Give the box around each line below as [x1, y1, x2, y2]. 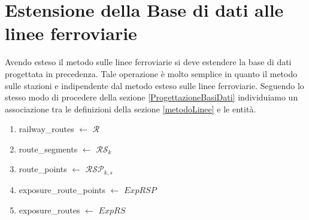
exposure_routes [19, 203, 80, 216]
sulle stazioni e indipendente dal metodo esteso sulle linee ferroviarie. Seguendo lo [5, 79, 304, 91]
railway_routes [19, 123, 74, 135]
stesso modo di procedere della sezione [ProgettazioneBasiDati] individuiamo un [5, 91, 298, 103]
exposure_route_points [19, 183, 105, 195]
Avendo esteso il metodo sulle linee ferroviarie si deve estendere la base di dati [5, 56, 292, 68]
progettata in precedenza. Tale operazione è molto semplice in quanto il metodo [5, 67, 298, 80]
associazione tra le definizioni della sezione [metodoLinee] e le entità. [5, 102, 256, 115]
